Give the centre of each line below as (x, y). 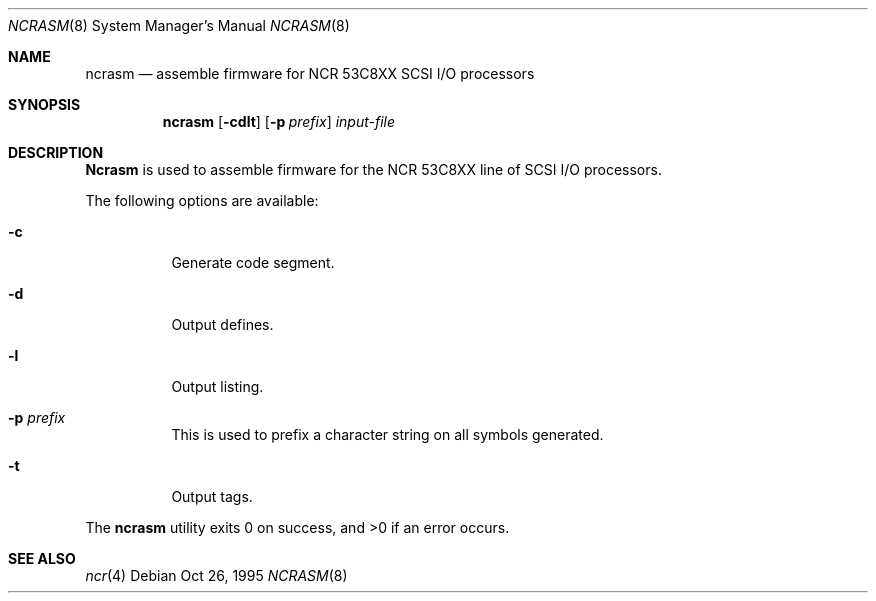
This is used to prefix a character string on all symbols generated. (387, 434)
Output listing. (217, 386)
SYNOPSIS (44, 104)
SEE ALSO (42, 558)
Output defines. (222, 324)
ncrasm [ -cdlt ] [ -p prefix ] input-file (279, 121)
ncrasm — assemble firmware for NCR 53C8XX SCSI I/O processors (310, 73)
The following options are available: (202, 200)
